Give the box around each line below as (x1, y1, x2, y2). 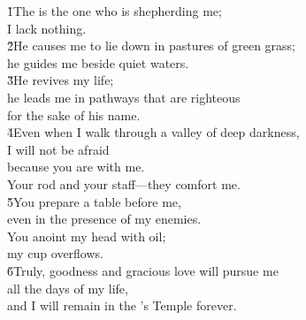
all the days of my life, (7, 278, 128, 297)
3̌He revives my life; (7, 71, 114, 89)
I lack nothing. (7, 19, 87, 37)
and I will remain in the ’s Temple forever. (7, 296, 237, 315)
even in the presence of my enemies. (7, 210, 202, 228)
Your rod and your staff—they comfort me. (7, 174, 241, 193)
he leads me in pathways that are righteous (7, 88, 241, 106)
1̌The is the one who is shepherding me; (7, 2, 222, 19)
